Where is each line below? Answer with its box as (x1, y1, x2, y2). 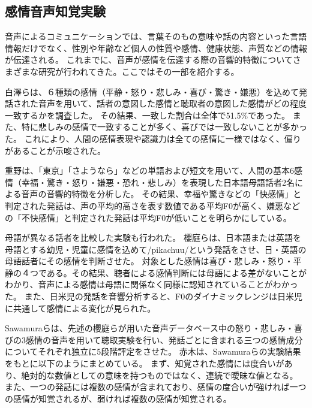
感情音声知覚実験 (5, 2, 106, 20)
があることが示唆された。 (5, 144, 106, 156)
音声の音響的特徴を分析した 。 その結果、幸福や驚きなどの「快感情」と (21, 188, 302, 200)
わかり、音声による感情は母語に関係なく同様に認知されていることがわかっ (5, 278, 298, 291)
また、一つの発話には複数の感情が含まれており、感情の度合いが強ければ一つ (5, 380, 307, 393)
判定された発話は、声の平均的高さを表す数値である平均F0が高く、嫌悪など (5, 199, 300, 211)
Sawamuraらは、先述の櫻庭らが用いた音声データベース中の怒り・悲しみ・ (5, 322, 294, 334)
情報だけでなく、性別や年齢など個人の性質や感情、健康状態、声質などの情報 (5, 41, 307, 54)
